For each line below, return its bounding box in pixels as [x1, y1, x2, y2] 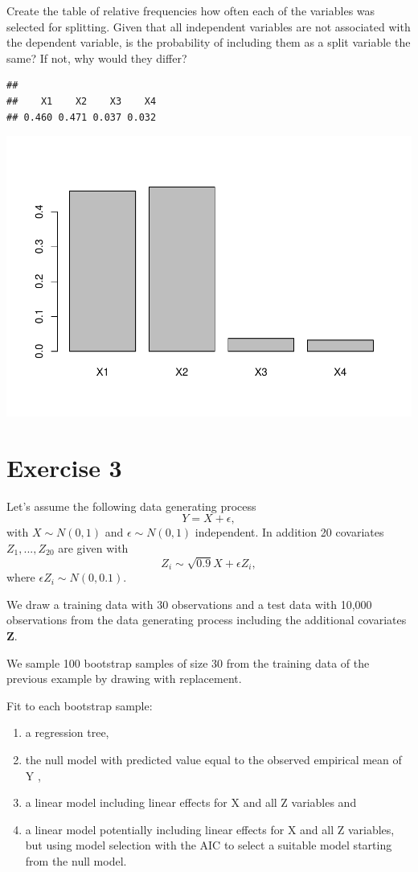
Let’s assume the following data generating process [6, 497, 256, 514]
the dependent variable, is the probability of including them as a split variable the [6, 34, 411, 51]
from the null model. [25, 852, 127, 869]
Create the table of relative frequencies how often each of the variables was [6, 2, 375, 19]
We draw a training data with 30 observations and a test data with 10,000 [6, 595, 372, 612]
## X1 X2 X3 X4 [6, 95, 157, 107]
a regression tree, [25, 724, 109, 741]
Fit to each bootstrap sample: [6, 697, 153, 714]
